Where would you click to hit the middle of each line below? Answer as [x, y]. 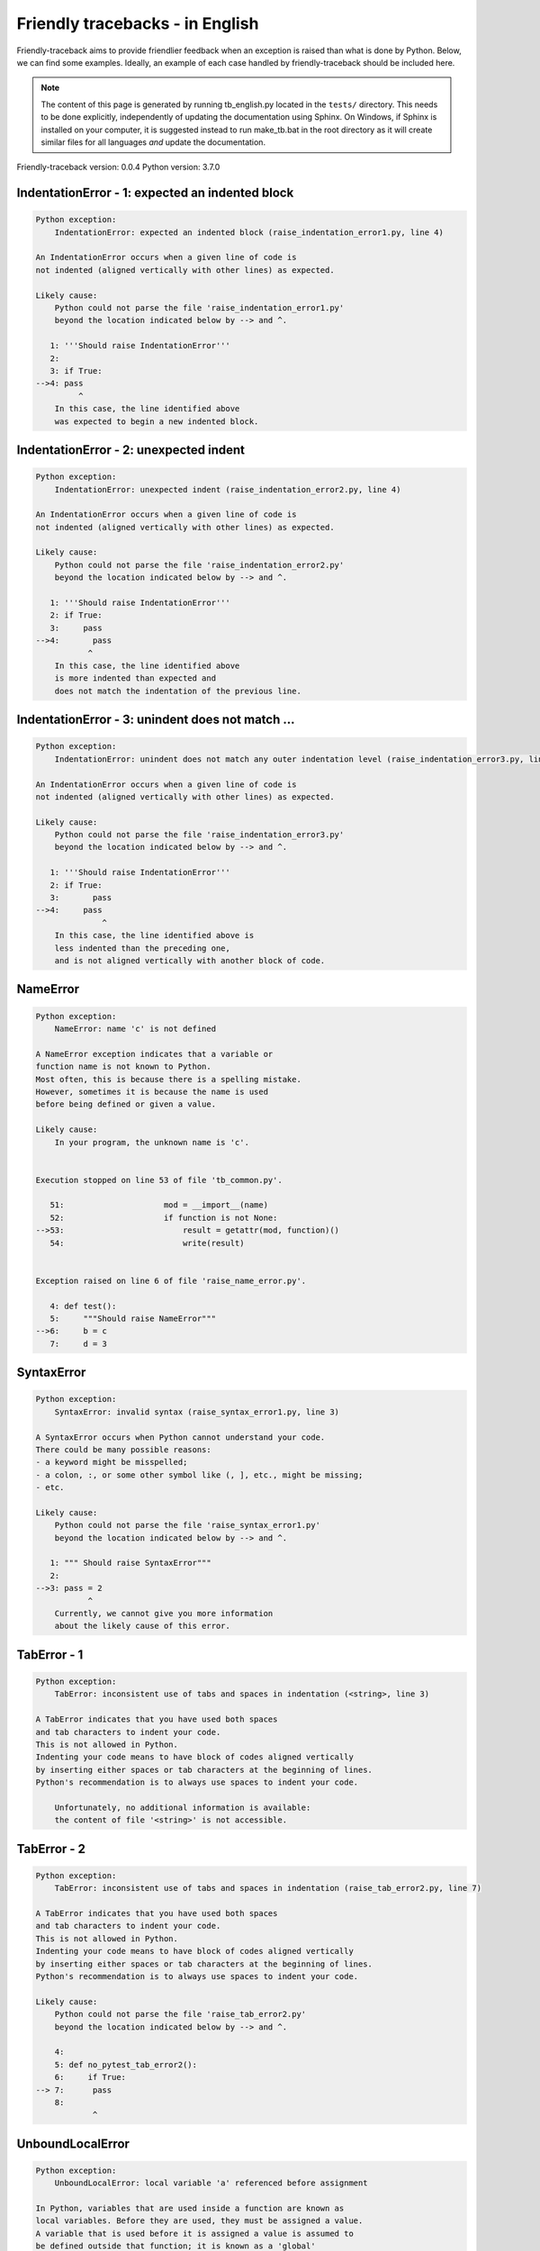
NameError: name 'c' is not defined [135, 1028]
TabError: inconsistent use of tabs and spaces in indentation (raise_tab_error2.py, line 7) [268, 1888]
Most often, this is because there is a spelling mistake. [168, 1079]
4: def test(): [83, 1306]
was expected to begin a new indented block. [157, 421]
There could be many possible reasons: [123, 1449]
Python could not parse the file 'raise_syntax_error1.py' [188, 1525]
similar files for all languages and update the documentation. [153, 142]
